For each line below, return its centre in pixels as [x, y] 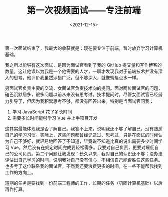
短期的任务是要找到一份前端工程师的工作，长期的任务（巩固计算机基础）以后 [84, 183]
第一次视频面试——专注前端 [84, 10]
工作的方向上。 [20, 172]
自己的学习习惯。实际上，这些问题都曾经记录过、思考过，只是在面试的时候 [82, 135]
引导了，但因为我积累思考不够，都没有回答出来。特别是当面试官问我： [81, 101]
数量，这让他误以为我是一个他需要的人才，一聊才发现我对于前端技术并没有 [82, 71]
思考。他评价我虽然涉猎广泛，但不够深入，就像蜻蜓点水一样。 [77, 77]
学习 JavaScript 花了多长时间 [42, 112]
